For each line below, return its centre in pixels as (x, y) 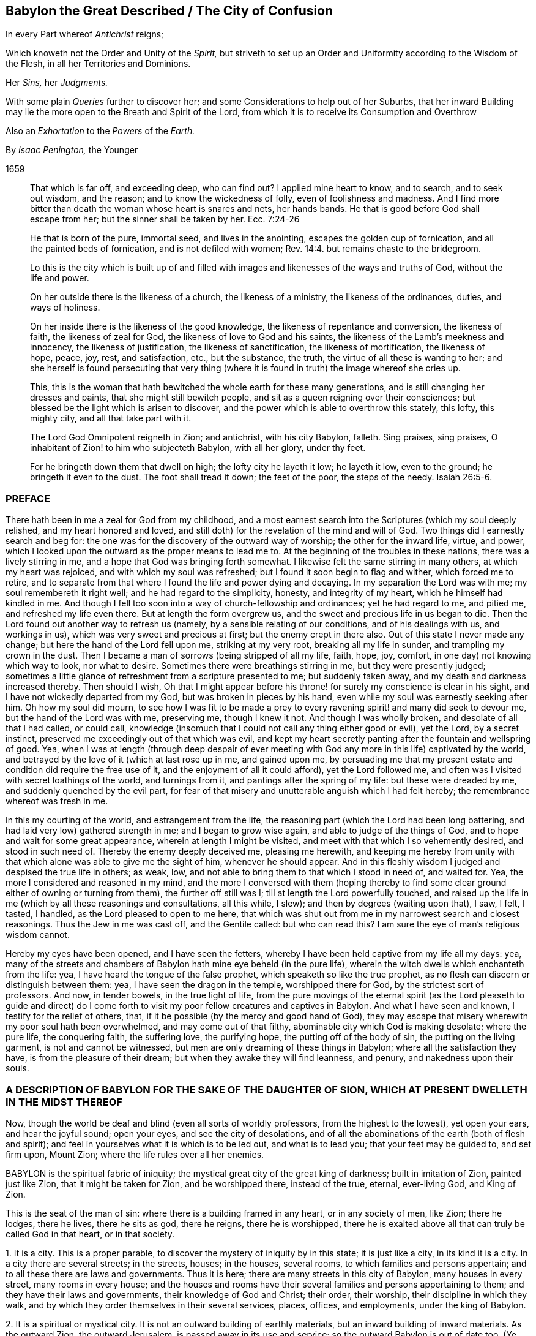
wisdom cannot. (38, 935)
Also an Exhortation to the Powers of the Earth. (100, 131)
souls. (17, 1068)
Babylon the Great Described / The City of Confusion (169, 11)
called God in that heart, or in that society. (90, 1234)
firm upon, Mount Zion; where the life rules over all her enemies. (135, 1154)
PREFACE (28, 498)
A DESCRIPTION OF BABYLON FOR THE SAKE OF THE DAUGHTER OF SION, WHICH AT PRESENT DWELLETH (266, 1089)
